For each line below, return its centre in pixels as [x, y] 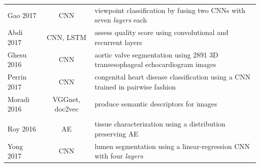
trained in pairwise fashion [135, 86]
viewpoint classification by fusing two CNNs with [170, 10]
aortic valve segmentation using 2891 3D [156, 54]
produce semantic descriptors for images [156, 104]
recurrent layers [118, 42]
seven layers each [121, 20]
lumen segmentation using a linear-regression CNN [172, 146]
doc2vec [66, 109]
